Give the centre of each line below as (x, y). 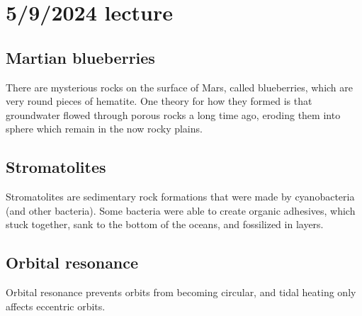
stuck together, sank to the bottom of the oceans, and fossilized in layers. (165, 224)
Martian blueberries (80, 57)
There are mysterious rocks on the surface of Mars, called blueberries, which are (179, 87)
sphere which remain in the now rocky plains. (104, 129)
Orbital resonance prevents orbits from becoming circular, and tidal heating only (181, 292)
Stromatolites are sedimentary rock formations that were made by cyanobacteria (180, 197)
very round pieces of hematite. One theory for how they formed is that (159, 101)
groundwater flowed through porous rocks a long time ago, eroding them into (173, 114)
